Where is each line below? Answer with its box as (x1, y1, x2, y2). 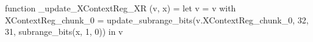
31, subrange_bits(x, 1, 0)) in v (5, 25, 123, 38)
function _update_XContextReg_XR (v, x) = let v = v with (5, 2, 236, 14)
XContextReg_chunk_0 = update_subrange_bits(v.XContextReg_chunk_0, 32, (5, 13, 309, 26)
